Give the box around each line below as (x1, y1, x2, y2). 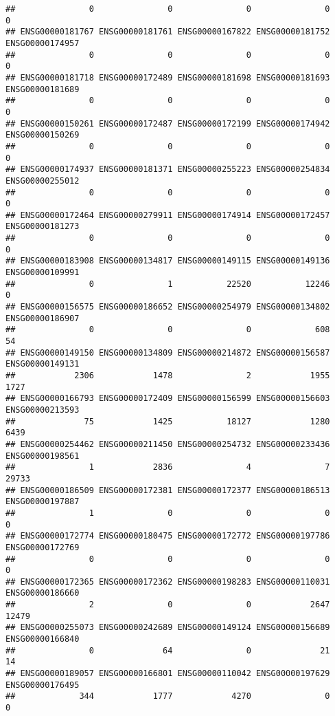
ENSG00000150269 (5, 130, 80, 140)
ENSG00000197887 (5, 497, 80, 507)
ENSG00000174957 (5, 38, 80, 48)
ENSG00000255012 (5, 175, 80, 186)
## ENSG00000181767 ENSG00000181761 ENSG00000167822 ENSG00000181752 (5, 27, 330, 37)
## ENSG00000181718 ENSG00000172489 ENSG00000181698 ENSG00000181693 (5, 72, 330, 83)
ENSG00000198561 (5, 451, 80, 461)
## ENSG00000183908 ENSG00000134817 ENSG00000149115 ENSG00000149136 (5, 256, 330, 266)
